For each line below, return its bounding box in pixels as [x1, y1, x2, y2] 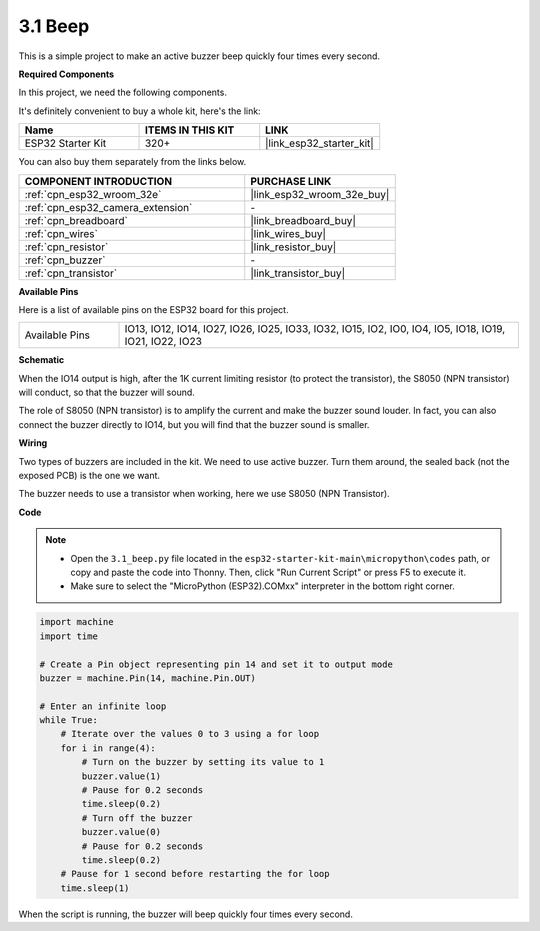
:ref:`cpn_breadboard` [24, 213, 129, 227]
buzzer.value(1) [81, 770, 162, 782]
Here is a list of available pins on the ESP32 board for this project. [18, 303, 289, 315]
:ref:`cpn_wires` [24, 226, 99, 240]
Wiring [18, 437, 48, 449]
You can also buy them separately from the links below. [18, 156, 247, 168]
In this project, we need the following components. [18, 86, 227, 99]
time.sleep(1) [60, 882, 130, 894]
